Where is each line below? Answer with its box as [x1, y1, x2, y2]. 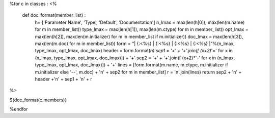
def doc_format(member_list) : [22, 12, 86, 18]
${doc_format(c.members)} [9, 97, 67, 103]
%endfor [9, 106, 28, 112]
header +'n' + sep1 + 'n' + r [35, 76, 93, 82]
